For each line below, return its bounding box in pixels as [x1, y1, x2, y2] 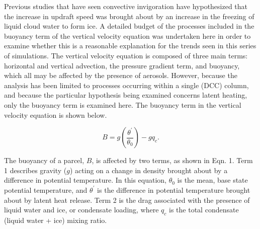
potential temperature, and [4, 184, 88, 195]
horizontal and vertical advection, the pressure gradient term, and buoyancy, [4, 60, 240, 70]
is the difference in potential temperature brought [97, 184, 250, 195]
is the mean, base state [177, 175, 248, 185]
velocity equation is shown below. [4, 109, 107, 120]
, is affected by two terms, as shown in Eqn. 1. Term [92, 155, 253, 166]
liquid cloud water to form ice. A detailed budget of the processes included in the [4, 21, 254, 31]
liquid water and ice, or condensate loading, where [4, 204, 159, 215]
